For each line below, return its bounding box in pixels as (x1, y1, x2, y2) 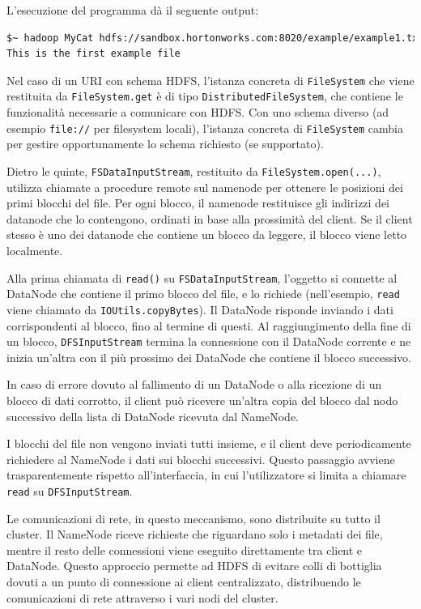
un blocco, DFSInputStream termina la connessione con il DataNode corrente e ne (6, 333, 411, 350)
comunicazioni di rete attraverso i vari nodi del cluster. (6, 589, 279, 606)
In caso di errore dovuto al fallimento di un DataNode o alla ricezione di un (6, 376, 382, 393)
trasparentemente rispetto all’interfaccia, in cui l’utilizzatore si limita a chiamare (6, 466, 406, 483)
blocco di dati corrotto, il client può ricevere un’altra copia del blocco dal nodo (6, 391, 398, 408)
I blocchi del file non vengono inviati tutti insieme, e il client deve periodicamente (6, 435, 411, 452)
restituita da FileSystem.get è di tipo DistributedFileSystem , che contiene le (6, 87, 403, 104)
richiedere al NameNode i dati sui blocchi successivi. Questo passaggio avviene (6, 450, 395, 467)
